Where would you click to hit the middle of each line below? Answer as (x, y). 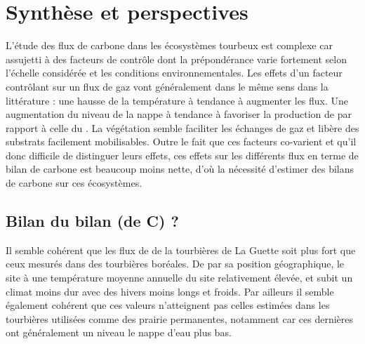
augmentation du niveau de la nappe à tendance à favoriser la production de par (179, 114)
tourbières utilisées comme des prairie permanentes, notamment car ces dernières (180, 318)
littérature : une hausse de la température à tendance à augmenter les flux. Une (177, 100)
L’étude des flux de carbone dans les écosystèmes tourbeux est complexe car (169, 45)
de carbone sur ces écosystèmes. (74, 183)
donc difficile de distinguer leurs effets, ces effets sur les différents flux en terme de (182, 155)
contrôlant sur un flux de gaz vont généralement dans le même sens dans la (167, 86)
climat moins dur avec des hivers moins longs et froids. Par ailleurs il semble (170, 291)
